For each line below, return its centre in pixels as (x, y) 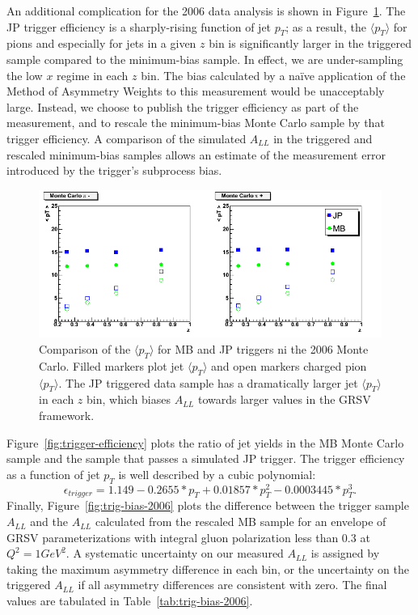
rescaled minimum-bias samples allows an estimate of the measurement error (196, 154)
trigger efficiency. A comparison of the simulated (127, 138)
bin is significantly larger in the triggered (310, 43)
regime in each (93, 75)
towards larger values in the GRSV (284, 399)
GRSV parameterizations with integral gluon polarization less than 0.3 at (188, 537)
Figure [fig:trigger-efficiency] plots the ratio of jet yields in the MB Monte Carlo (205, 442)
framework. (67, 415)
